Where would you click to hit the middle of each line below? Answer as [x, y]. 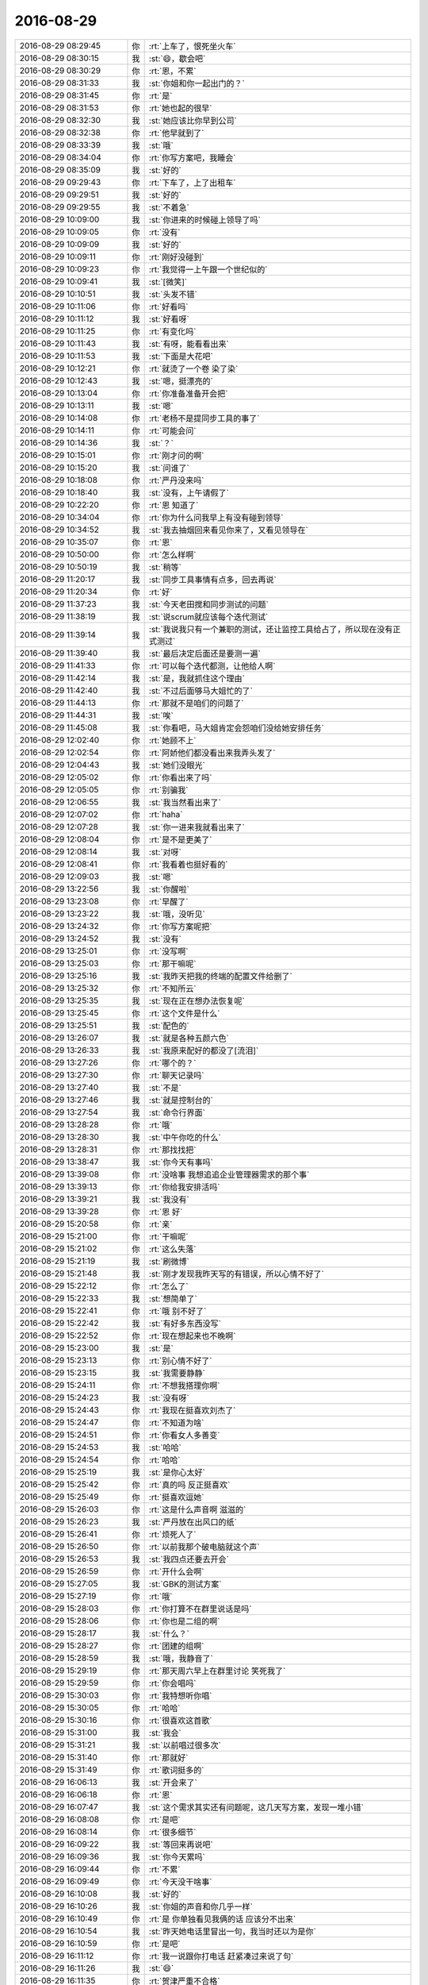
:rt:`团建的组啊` [176, 1646]
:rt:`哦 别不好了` [178, 1311]
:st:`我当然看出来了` [185, 802]
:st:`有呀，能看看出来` [189, 344]
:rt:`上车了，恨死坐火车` [192, 46]
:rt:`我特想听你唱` [180, 1695]
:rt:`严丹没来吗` [176, 480]
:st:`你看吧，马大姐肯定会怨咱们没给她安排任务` [236, 728]
